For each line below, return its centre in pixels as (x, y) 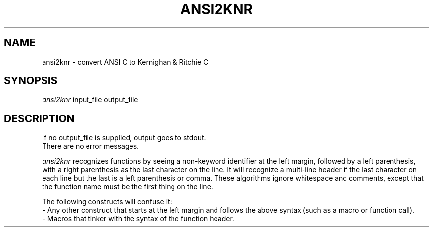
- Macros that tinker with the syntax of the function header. (138, 219)
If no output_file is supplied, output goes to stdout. (124, 138)
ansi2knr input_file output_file (90, 100)
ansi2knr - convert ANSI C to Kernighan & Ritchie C (125, 62)
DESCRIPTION (39, 118)
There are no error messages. (91, 146)
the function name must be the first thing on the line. (128, 187)
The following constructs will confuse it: (107, 202)
